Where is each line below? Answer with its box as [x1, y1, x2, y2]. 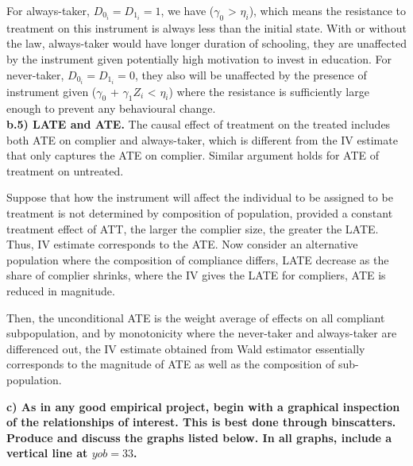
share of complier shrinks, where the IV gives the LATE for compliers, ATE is [6, 267, 386, 283]
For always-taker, [6, 2, 90, 18]
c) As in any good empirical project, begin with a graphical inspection [6, 398, 400, 414]
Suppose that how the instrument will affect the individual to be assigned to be [6, 189, 393, 206]
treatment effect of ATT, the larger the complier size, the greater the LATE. [6, 220, 379, 237]
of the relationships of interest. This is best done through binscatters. [6, 414, 396, 430]
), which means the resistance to [249, 2, 407, 18]
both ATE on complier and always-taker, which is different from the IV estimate [6, 131, 398, 148]
